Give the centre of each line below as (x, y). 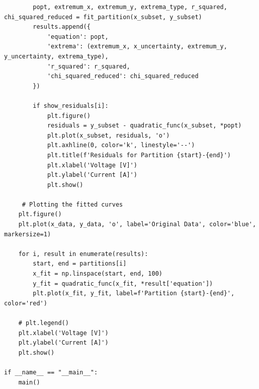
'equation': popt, (78, 37)
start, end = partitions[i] (80, 264)
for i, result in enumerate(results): (83, 254)
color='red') (26, 303)
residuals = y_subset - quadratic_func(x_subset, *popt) (144, 126)
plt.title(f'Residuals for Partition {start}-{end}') (139, 155)
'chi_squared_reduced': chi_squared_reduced (123, 76)
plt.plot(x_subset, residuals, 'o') (108, 135)
